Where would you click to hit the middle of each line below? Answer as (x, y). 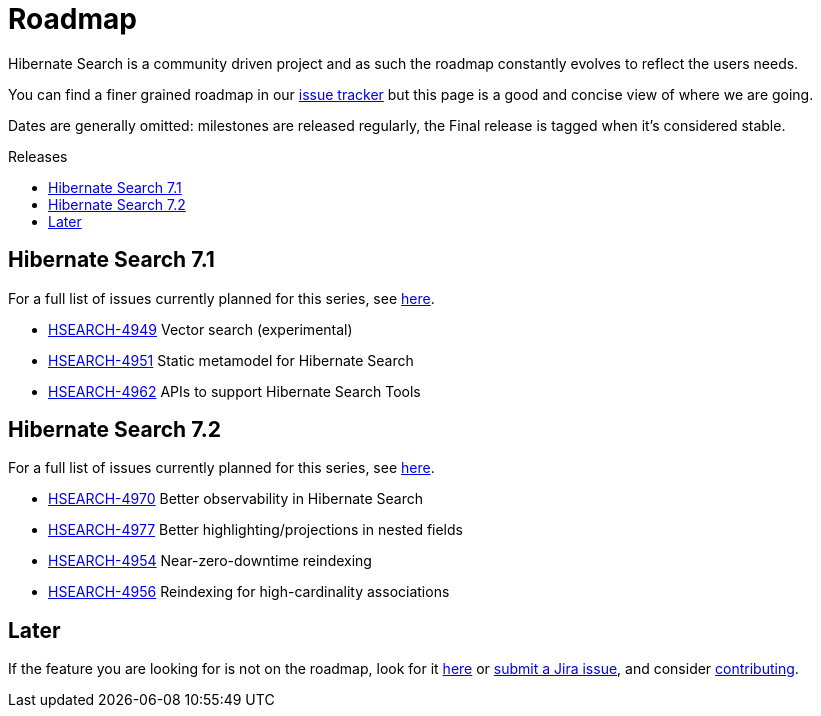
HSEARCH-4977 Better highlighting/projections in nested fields (255, 530)
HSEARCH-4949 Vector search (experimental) (200, 329)
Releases (38, 156)
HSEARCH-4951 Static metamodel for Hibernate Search (231, 360)
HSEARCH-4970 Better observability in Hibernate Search (236, 499)
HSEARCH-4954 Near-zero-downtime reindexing (210, 561)
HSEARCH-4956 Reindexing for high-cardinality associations (249, 592)
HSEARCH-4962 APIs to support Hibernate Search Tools (234, 391)
